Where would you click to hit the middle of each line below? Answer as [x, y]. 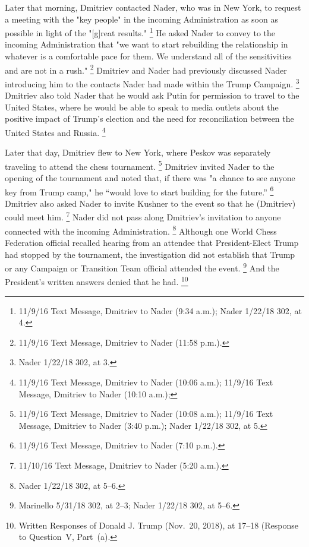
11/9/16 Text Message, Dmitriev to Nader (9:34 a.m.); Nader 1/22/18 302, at [160, 310]
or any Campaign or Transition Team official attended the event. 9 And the [142, 267]
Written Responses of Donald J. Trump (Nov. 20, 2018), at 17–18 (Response [159, 525]
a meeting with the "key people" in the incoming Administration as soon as [141, 19]
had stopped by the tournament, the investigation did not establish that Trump [150, 254]
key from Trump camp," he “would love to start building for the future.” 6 [139, 191]
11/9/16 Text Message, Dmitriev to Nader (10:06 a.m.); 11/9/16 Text [146, 382]
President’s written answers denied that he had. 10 [97, 281]
